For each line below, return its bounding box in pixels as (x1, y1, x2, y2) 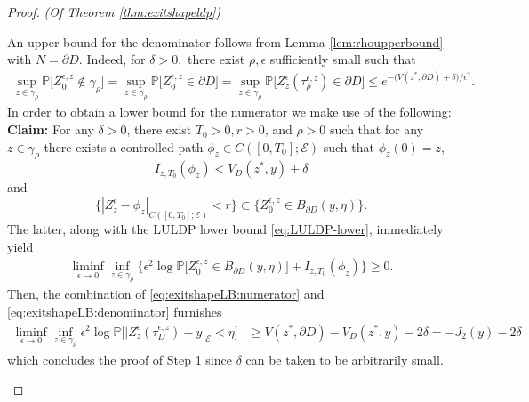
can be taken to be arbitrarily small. (245, 350, 444, 368)
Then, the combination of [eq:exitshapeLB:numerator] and (7, 285, 325, 303)
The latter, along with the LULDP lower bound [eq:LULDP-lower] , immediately (7, 219, 444, 237)
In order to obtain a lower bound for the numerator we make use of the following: (7, 102, 452, 121)
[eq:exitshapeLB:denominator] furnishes (7, 301, 222, 320)
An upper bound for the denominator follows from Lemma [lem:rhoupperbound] (7, 32, 444, 51)
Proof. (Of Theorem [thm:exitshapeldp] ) (7, 3, 221, 20)
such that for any (330, 120, 424, 139)
